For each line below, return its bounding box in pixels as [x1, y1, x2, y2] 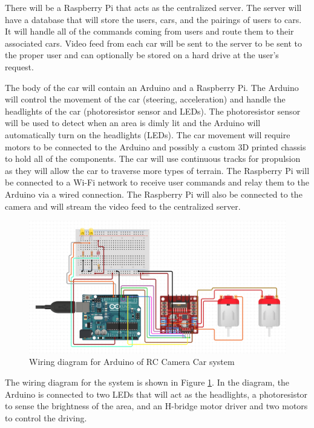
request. [5, 60, 34, 73]
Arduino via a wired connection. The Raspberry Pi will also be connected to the [5, 187, 303, 200]
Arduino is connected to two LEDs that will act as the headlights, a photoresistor [5, 387, 308, 400]
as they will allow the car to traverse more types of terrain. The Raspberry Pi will [5, 164, 310, 176]
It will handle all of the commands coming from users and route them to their [5, 25, 294, 38]
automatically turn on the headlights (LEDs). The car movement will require [5, 128, 290, 141]
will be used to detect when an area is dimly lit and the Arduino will [5, 116, 261, 129]
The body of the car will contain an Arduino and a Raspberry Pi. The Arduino [5, 81, 299, 93]
